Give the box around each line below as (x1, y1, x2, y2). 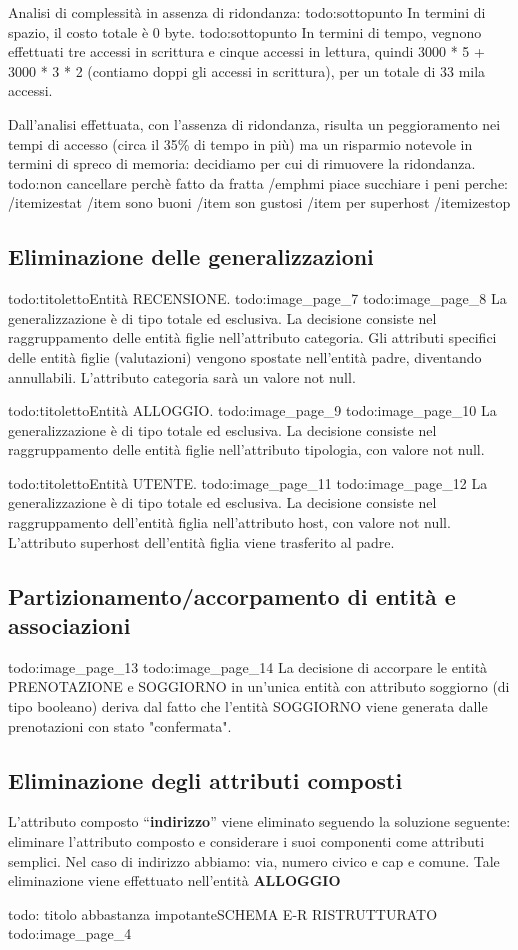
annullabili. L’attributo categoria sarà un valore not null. (8, 366, 356, 387)
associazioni (8, 610, 131, 641)
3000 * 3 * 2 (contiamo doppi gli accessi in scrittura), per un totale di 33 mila (8, 60, 486, 81)
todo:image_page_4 (8, 923, 132, 944)
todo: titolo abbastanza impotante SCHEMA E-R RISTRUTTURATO (8, 903, 438, 924)
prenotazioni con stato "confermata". (8, 715, 232, 736)
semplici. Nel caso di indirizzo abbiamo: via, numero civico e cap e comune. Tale (8, 850, 500, 871)
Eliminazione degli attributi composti (8, 764, 403, 795)
